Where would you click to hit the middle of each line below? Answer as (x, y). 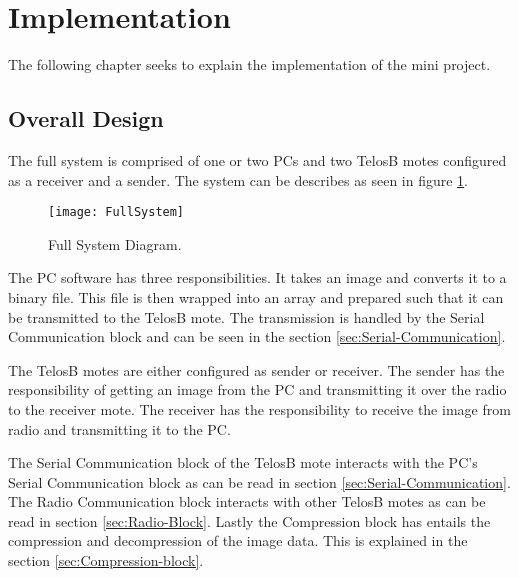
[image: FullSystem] (116, 212)
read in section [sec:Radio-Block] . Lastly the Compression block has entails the (249, 520)
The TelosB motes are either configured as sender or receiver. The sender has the (256, 369)
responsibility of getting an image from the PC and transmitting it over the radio (257, 389)
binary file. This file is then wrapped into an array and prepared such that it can (256, 296)
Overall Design (86, 118)
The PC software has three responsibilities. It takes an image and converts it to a (257, 277)
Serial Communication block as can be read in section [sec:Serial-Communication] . (259, 481)
